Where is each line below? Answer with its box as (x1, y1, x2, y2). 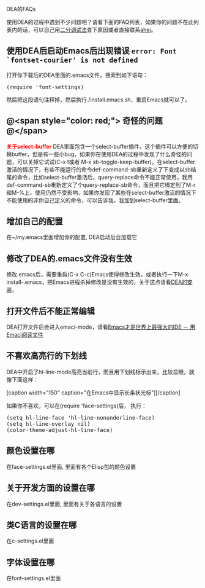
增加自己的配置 (6, 216, 63, 227)
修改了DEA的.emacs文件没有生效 (6, 253, 133, 264)
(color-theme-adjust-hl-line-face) (6, 426, 113, 433)
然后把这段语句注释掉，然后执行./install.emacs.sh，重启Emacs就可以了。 (6, 96, 191, 103)
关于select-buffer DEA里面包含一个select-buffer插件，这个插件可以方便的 (6, 143, 193, 150)
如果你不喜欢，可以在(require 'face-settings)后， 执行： (6, 402, 147, 409)
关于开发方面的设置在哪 (6, 483, 95, 493)
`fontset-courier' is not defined (6, 56, 138, 65)
